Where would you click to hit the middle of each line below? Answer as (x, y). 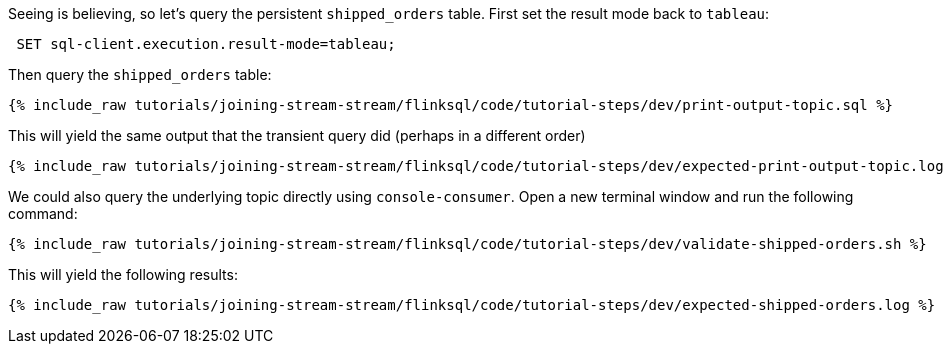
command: (43, 213)
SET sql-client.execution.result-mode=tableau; (206, 44)
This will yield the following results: (123, 274)
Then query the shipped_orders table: (140, 74)
